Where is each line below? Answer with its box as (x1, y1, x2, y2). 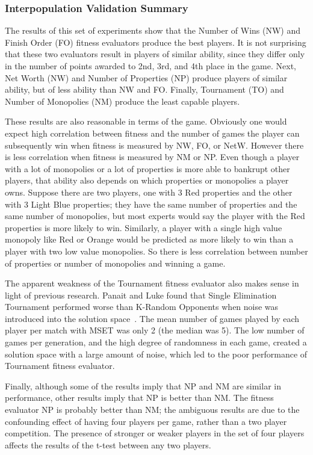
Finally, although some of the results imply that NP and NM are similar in (5, 379, 281, 392)
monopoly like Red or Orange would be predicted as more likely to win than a (5, 233, 294, 246)
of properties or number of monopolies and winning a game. (5, 256, 226, 269)
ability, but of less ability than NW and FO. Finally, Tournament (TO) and (5, 83, 284, 96)
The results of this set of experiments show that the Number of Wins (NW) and (5, 24, 301, 37)
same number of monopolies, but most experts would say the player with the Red (5, 209, 305, 222)
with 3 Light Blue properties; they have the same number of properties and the (5, 197, 297, 210)
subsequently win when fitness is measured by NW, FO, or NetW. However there (5, 138, 304, 151)
